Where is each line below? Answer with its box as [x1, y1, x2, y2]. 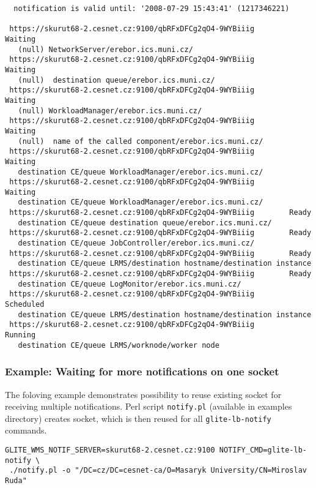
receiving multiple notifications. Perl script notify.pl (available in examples [5, 400, 292, 413]
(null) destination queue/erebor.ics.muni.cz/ [18, 75, 215, 84]
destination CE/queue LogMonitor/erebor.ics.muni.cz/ [18, 279, 241, 288]
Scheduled [5, 300, 45, 309]
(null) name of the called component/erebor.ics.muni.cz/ [18, 137, 263, 146]
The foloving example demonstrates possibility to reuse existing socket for [5, 388, 282, 400]
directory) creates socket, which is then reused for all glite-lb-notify [5, 411, 271, 424]
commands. [5, 424, 47, 437]
